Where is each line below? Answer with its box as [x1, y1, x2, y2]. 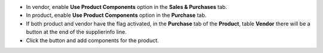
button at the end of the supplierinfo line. [26, 29, 127, 36]
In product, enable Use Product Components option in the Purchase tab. [26, 12, 207, 19]
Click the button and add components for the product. [26, 36, 159, 44]
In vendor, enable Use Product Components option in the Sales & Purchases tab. [26, 4, 227, 10]
